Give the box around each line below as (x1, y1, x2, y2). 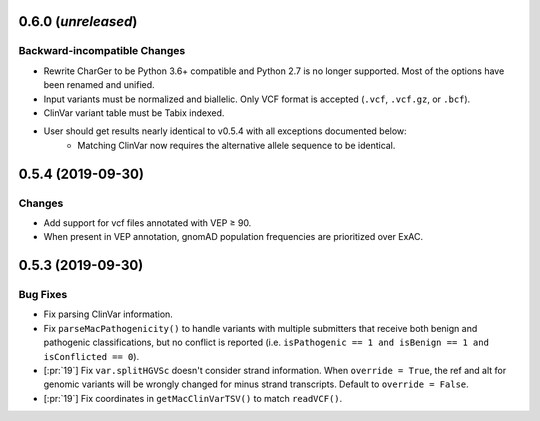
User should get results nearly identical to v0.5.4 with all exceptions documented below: (43, 125, 407, 137)
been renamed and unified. (43, 79, 155, 91)
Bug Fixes (18, 288, 68, 302)
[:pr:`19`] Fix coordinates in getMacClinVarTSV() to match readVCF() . (43, 392, 343, 404)
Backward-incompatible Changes (18, 44, 186, 58)
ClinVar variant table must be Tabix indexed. (43, 106, 225, 119)
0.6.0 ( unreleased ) (18, 13, 138, 30)
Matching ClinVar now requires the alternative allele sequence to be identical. (77, 139, 396, 151)
